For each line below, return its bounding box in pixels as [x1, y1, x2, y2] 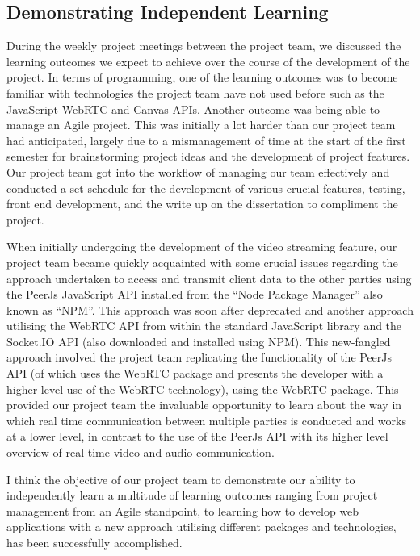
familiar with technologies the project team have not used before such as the [6, 84, 384, 101]
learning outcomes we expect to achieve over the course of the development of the [6, 52, 410, 69]
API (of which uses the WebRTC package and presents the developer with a [6, 365, 384, 382]
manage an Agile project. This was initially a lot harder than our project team [6, 116, 396, 133]
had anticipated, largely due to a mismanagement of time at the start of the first [6, 132, 406, 148]
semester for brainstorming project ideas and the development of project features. [6, 148, 410, 165]
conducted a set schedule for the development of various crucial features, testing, [6, 179, 405, 196]
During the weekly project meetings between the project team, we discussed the [6, 37, 401, 54]
